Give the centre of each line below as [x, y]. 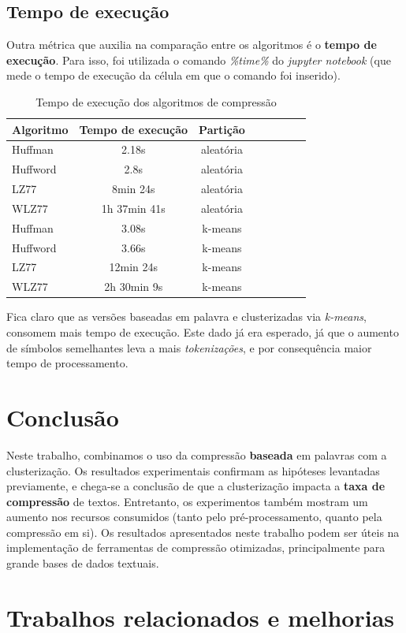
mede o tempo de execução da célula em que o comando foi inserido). [173, 75]
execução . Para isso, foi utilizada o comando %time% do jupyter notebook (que [199, 60]
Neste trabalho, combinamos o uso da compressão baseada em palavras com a [197, 454]
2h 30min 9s [134, 287]
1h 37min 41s [133, 208]
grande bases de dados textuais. [83, 563]
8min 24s [134, 189]
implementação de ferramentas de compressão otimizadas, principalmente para [196, 547]
